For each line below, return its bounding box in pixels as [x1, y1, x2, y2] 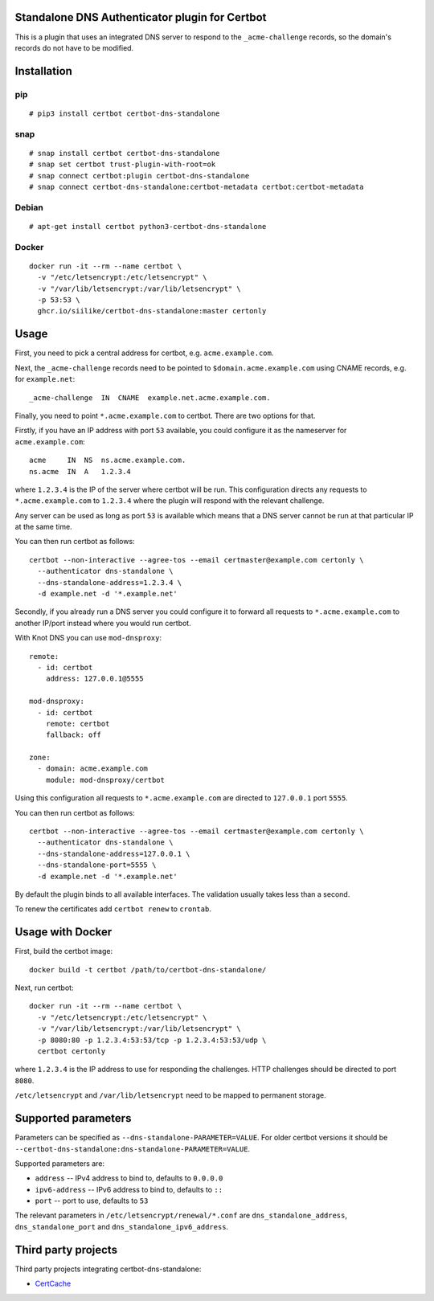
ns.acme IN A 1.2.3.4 [29, 467, 132, 476]
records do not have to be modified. [14, 43, 134, 52]
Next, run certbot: [14, 983, 74, 992]
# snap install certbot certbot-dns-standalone [29, 149, 220, 158]
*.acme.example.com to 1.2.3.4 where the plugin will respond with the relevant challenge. [14, 496, 325, 505]
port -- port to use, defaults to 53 [35, 1196, 149, 1205]
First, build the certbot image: [14, 947, 113, 956]
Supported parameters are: [14, 1158, 104, 1168]
